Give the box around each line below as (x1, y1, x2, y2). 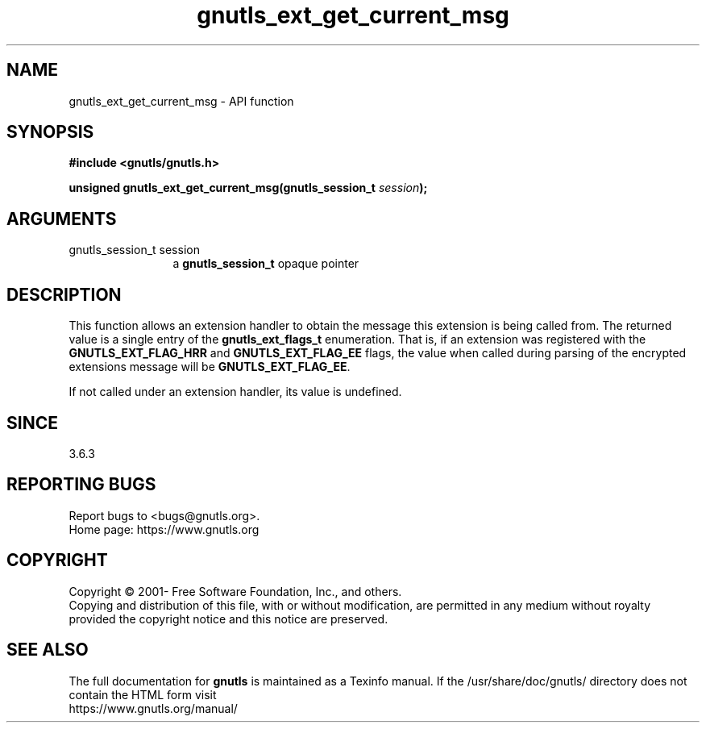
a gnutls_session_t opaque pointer (172, 256, 359, 271)
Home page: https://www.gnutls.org (69, 522, 260, 536)
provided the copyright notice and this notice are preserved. (69, 611, 388, 626)
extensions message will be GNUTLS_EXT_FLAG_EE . (69, 360, 351, 374)
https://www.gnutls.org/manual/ (69, 701, 238, 715)
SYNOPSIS (6, 122, 94, 143)
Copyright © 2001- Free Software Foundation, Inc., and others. (69, 584, 402, 598)
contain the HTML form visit (69, 687, 217, 702)
